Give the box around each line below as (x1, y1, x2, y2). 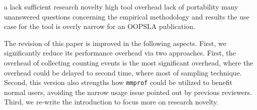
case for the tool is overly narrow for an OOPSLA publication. (4, 21, 195, 31)
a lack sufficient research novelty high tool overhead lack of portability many (4, 1, 238, 11)
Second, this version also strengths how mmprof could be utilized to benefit (4, 77, 232, 87)
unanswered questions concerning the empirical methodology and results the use (4, 11, 249, 21)
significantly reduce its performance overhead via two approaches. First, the (4, 47, 236, 58)
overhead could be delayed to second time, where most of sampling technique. (4, 67, 242, 77)
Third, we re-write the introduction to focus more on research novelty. (4, 96, 218, 107)
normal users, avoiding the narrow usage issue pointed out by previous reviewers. (4, 86, 252, 97)
